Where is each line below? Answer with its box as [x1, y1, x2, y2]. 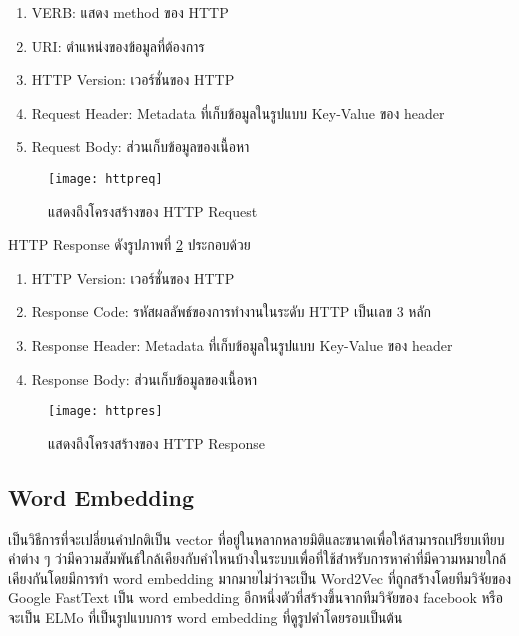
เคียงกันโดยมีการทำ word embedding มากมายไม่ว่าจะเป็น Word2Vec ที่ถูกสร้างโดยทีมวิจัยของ [8, 567, 512, 588]
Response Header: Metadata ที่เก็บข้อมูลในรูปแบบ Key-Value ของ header [31, 335, 453, 355]
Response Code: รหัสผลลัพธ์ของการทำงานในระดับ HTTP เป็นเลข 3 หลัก [31, 301, 432, 322]
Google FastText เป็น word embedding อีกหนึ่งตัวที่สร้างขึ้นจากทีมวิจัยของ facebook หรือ [8, 587, 503, 608]
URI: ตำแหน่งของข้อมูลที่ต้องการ [31, 35, 205, 56]
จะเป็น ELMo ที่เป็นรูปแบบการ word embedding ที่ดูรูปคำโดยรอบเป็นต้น [8, 607, 403, 628]
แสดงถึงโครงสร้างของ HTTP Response [48, 432, 265, 453]
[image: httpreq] [48, 171, 163, 186]
